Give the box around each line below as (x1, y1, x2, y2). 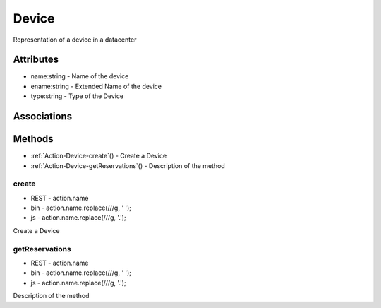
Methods (13, 133, 54, 145)
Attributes (13, 54, 59, 66)
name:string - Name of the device (30, 72, 129, 81)
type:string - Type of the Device (30, 92, 124, 100)
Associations (13, 110, 73, 123)
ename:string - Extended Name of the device (30, 82, 162, 90)
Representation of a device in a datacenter (13, 35, 137, 44)
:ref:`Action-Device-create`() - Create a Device (30, 152, 167, 160)
